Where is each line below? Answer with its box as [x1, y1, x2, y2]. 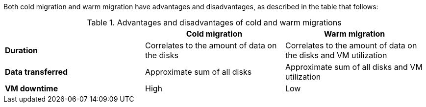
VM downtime [5, 84, 58, 93]
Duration [5, 45, 38, 55]
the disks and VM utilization [285, 50, 387, 60]
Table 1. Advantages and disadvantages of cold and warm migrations [87, 18, 342, 27]
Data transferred [5, 67, 68, 77]
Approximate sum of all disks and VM [285, 62, 423, 72]
